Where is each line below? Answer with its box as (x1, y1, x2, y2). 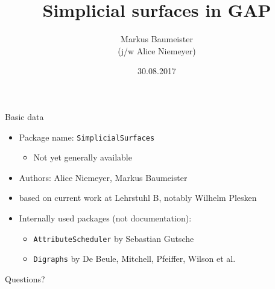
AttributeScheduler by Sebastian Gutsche (33, 232, 194, 244)
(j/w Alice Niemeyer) (118, 44, 196, 57)
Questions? (5, 272, 45, 285)
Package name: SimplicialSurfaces (19, 130, 155, 143)
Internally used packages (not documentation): (19, 211, 192, 224)
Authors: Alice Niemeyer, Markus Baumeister (19, 171, 188, 183)
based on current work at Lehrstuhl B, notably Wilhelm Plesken (19, 191, 257, 204)
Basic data (5, 110, 44, 122)
